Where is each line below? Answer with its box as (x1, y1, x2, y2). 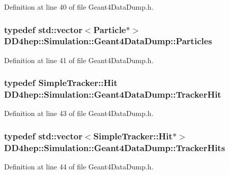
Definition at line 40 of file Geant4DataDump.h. (4, 2, 154, 12)
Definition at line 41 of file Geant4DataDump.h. (4, 54, 154, 65)
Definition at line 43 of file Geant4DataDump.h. (4, 108, 154, 119)
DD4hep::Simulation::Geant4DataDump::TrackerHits (4, 141, 225, 154)
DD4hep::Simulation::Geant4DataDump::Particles (4, 35, 212, 47)
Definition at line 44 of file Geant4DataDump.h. (4, 161, 154, 172)
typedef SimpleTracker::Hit (4, 76, 118, 89)
